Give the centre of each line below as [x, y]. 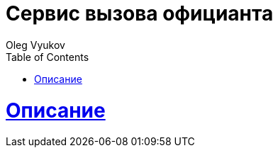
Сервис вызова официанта [140, 13]
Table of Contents [48, 57]
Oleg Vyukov [35, 45]
